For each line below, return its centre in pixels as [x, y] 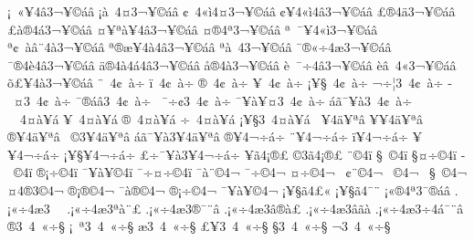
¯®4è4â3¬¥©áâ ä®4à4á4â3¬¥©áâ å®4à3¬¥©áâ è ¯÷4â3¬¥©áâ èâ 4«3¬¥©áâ [232, 64]
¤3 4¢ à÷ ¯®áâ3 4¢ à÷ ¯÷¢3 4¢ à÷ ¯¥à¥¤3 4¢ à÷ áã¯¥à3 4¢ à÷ [213, 100]
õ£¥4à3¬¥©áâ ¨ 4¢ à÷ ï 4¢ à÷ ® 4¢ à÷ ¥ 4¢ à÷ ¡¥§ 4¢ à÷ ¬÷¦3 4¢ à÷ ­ [230, 83]
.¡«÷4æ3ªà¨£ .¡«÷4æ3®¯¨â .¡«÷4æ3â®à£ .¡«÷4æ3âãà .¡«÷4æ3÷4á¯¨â [265, 208]
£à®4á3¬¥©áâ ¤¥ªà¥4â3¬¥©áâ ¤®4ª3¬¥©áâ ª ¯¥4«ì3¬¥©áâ [193, 29]
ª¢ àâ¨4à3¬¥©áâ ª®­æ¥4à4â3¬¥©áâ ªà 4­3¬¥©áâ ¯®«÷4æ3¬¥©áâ [200, 47]
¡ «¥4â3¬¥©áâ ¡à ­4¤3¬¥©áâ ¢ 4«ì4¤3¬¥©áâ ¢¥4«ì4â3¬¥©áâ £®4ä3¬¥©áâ [232, 11]
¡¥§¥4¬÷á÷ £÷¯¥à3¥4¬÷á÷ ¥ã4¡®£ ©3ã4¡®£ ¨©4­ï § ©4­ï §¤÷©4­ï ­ [264, 154]
